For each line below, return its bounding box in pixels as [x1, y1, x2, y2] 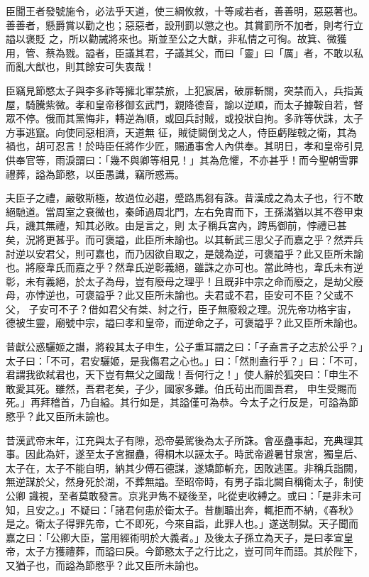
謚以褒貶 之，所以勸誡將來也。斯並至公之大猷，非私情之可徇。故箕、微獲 [6, 31, 347, 46]
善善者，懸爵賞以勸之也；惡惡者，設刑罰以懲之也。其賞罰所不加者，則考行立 [6, 17, 363, 32]
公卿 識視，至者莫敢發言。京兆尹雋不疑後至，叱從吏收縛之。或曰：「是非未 [6, 488, 352, 502]
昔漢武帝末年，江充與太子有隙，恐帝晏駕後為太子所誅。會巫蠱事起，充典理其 [6, 432, 363, 447]
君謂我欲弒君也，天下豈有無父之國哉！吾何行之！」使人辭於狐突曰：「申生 [6, 367, 348, 382]
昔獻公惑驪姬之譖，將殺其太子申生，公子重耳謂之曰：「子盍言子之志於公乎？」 [6, 339, 363, 354]
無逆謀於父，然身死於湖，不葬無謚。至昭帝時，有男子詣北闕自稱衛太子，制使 [6, 474, 363, 489]
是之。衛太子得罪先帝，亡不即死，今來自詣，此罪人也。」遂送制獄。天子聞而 [6, 516, 358, 531]
